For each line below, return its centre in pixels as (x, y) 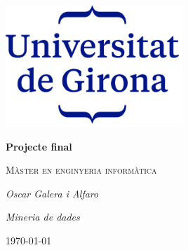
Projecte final (39, 146)
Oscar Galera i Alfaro (52, 193)
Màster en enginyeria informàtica (81, 170)
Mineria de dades (43, 217)
